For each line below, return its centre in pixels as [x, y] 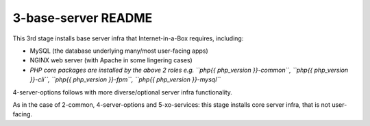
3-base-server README [83, 18]
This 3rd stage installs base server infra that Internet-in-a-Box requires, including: [128, 38]
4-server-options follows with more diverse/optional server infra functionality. [123, 92]
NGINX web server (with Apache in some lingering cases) [111, 60]
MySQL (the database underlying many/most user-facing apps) [119, 51]
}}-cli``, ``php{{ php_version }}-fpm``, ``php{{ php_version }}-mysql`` [125, 79]
